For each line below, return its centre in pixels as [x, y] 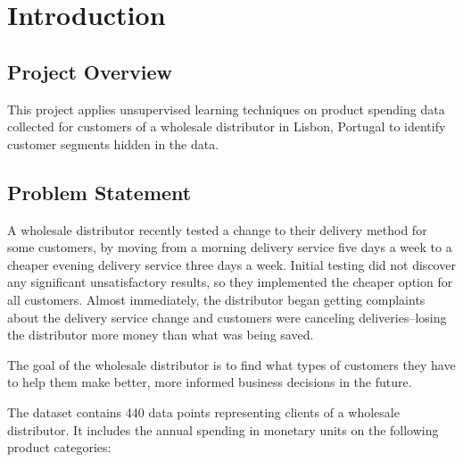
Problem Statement [99, 192]
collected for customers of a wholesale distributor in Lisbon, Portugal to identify [227, 126]
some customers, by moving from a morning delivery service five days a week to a [230, 247]
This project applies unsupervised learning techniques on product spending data [226, 109]
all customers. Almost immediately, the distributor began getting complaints [216, 299]
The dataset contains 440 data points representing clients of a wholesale [203, 412]
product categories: [59, 447]
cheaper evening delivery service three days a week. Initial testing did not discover [231, 264]
